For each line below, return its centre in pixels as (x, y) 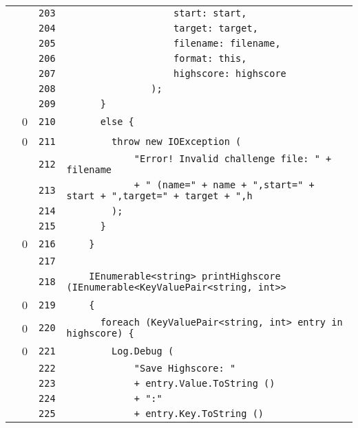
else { (117, 121)
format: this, (210, 58)
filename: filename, (227, 43)
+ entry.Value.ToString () (204, 383)
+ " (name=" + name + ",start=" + (224, 185)
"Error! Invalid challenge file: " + (233, 159)
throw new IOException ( (177, 141)
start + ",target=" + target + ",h (159, 196)
